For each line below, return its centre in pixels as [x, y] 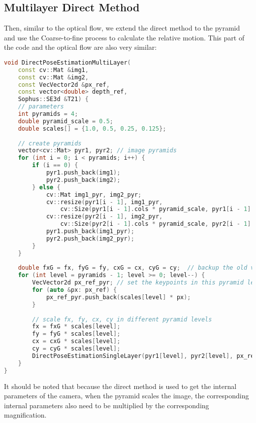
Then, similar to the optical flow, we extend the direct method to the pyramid [122, 28]
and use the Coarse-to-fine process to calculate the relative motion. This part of [124, 37]
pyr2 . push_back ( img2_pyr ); [90, 238]
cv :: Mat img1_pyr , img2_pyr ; [94, 194]
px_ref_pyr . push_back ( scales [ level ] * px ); [118, 297]
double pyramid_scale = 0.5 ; [65, 121]
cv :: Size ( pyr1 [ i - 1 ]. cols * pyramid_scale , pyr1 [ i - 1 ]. [157, 209]
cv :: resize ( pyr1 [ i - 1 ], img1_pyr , [104, 202]
